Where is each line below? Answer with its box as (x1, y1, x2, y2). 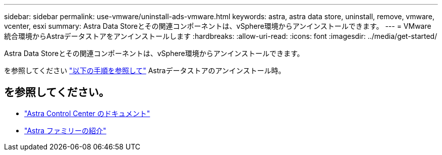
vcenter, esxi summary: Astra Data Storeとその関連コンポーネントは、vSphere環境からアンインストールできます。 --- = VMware (4, 22, 431, 30)
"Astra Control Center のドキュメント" (24, 109, 150, 118)
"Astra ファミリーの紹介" (24, 126, 106, 135)
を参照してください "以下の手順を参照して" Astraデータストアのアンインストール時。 (4, 66, 286, 75)
